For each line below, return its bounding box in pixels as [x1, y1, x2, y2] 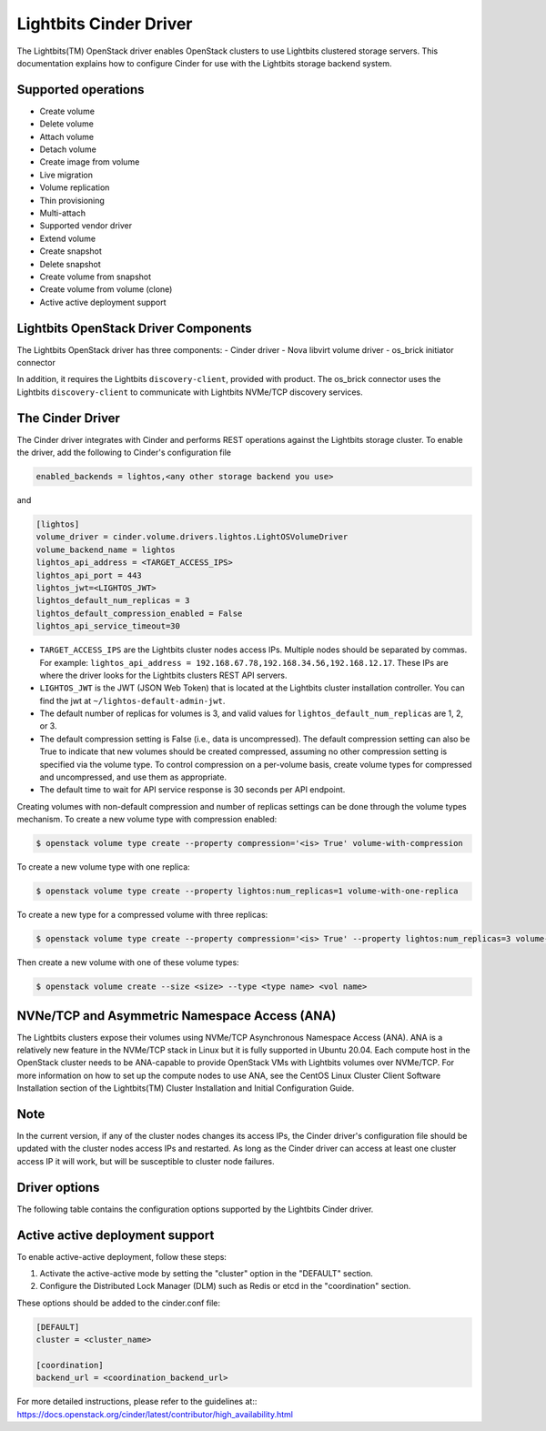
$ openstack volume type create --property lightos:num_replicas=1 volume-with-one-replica [35, 886, 459, 896]
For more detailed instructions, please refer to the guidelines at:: [16, 1396, 258, 1407]
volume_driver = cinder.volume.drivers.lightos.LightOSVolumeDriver [35, 532, 349, 542]
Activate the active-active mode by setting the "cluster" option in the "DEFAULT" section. [39, 1268, 373, 1279]
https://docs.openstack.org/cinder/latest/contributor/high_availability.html [16, 1408, 293, 1419]
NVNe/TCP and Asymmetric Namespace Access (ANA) [16, 1008, 337, 1023]
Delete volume [39, 118, 95, 129]
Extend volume [39, 233, 96, 244]
